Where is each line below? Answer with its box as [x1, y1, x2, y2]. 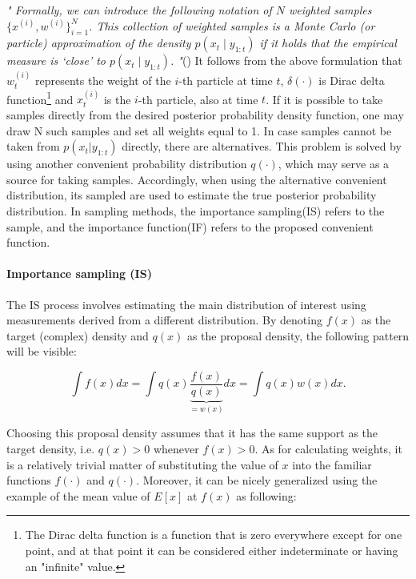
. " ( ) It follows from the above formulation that [170, 52, 402, 69]
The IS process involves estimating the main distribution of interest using [6, 296, 366, 312]
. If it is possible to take [266, 90, 383, 107]
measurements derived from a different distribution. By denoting [6, 312, 322, 328]
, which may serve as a [278, 155, 390, 172]
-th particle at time [178, 72, 273, 89]
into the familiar [292, 456, 372, 472]
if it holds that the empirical [259, 34, 397, 51]
